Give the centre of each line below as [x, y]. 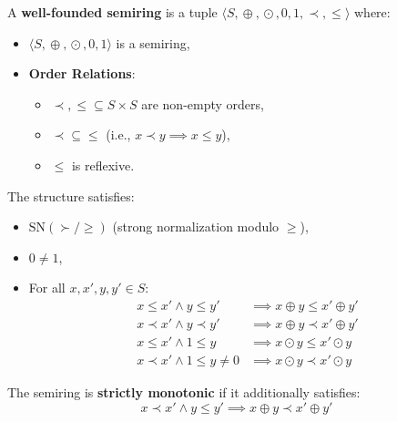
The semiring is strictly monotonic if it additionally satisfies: [184, 392]
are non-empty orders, [203, 103]
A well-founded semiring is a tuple [112, 12]
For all [47, 288]
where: [372, 12]
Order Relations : [82, 73]
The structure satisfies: [71, 196]
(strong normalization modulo [196, 226]
